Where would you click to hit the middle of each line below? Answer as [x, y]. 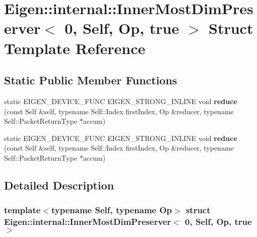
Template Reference [75, 48]
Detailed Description [59, 185]
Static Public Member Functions [91, 80]
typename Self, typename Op [112, 210]
